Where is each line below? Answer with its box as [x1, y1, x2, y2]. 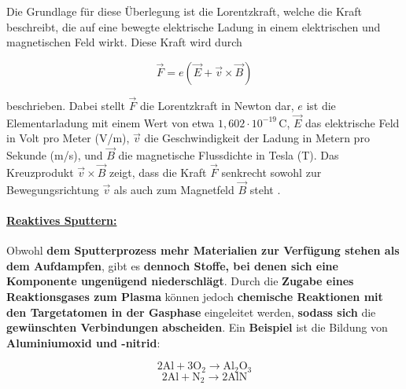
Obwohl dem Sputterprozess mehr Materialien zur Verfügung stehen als [6, 242, 400, 259]
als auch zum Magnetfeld [113, 181, 234, 197]
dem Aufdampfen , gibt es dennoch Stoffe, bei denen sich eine [6, 257, 338, 273]
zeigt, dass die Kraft [109, 164, 207, 181]
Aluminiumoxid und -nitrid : [6, 334, 161, 350]
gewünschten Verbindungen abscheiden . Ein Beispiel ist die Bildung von [6, 319, 388, 336]
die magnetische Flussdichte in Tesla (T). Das [118, 147, 339, 163]
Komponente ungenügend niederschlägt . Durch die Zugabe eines [6, 273, 354, 289]
